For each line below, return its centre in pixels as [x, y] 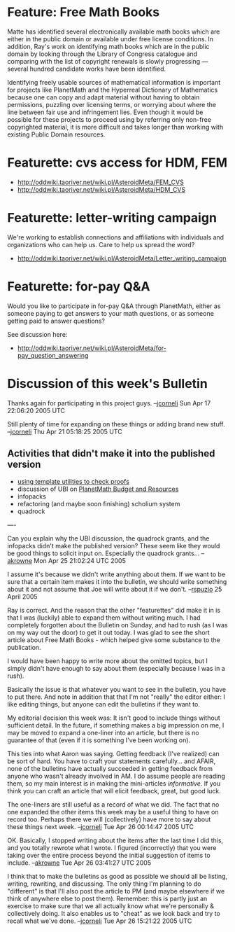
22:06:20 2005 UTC [36, 410]
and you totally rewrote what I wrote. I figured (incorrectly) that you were [112, 847]
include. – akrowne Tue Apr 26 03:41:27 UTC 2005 [79, 863]
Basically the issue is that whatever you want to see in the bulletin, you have [117, 689]
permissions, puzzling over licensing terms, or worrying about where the [112, 104]
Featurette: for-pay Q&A [79, 286]
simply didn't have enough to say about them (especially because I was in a [116, 668]
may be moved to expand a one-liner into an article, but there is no [103, 732]
